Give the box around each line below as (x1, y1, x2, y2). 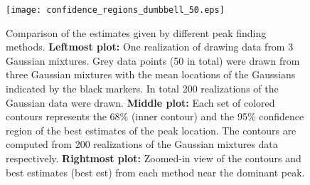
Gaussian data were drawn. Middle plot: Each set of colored (6, 95, 275, 110)
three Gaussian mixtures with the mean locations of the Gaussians (6, 67, 296, 82)
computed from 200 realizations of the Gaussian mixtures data (6, 137, 278, 152)
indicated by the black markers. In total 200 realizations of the (6, 81, 279, 96)
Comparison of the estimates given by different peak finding (6, 25, 267, 40)
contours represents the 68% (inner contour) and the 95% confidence (6, 109, 304, 124)
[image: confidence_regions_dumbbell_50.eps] (6, 5, 225, 15)
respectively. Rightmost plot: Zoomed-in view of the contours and (6, 151, 301, 165)
